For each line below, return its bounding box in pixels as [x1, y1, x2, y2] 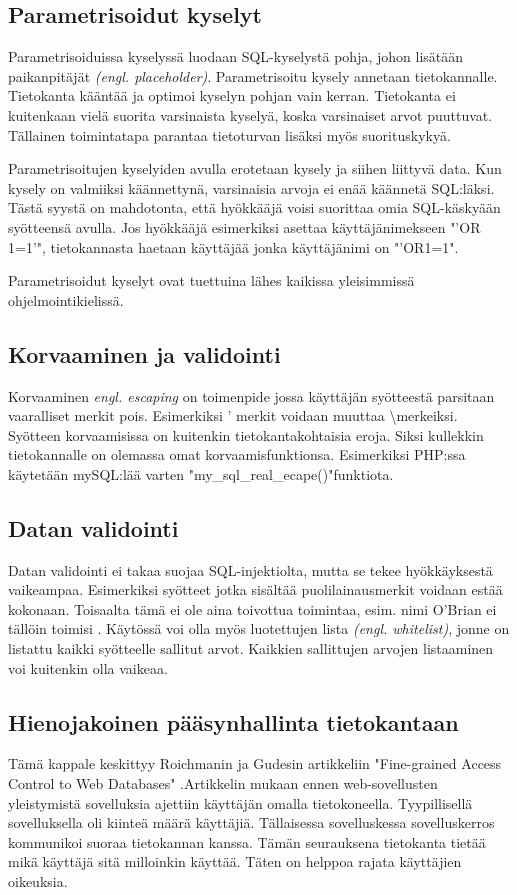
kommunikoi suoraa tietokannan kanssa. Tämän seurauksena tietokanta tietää [8, 831, 486, 852]
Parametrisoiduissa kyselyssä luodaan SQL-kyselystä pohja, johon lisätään [8, 46, 464, 67]
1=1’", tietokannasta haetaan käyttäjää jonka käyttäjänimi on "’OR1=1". [8, 236, 459, 257]
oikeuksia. [8, 871, 68, 892]
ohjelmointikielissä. [8, 289, 124, 310]
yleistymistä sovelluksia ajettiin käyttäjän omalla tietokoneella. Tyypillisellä [8, 792, 473, 813]
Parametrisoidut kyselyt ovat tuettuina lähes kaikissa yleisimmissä [8, 270, 415, 291]
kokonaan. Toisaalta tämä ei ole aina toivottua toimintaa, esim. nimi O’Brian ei [8, 598, 497, 619]
